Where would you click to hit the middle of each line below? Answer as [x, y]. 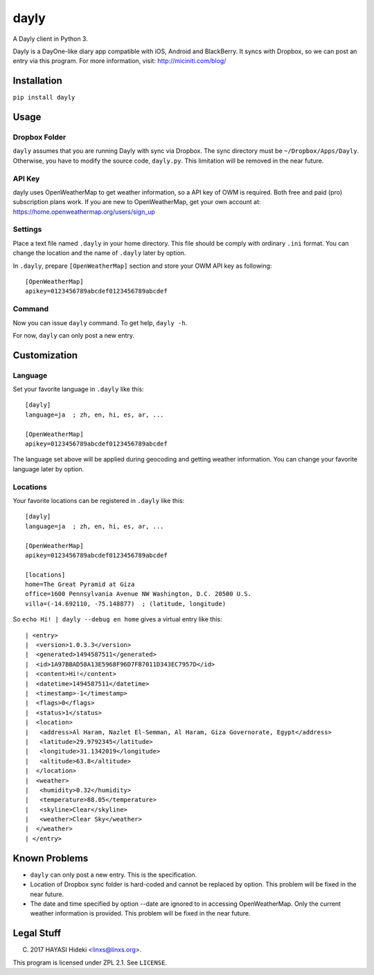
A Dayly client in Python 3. [50, 39]
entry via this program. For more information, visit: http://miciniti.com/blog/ [119, 61]
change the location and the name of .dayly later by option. [99, 253]
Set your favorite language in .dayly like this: [79, 389]
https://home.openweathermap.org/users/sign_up [84, 212]
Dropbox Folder [39, 137]
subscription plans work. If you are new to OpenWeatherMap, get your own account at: [137, 202]
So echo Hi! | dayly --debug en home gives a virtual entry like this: [117, 619]
